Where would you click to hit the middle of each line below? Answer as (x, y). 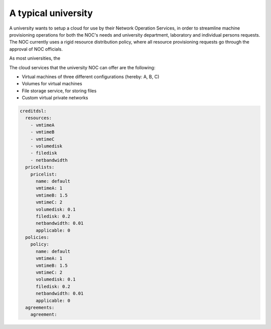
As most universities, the (35, 58)
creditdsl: (33, 111)
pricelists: (40, 167)
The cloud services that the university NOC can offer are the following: (82, 67)
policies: (37, 237)
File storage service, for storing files (59, 91)
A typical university (51, 13)
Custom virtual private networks (55, 98)
